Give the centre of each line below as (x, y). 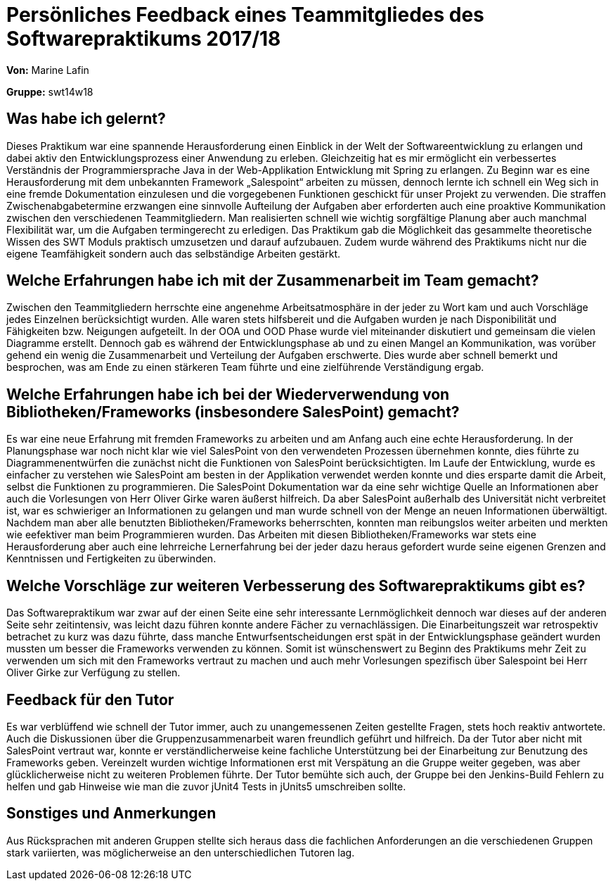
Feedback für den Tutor (90, 700)
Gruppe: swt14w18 (50, 91)
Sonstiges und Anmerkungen (111, 814)
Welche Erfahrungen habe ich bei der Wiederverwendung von (228, 394)
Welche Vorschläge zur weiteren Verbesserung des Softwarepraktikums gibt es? (296, 586)
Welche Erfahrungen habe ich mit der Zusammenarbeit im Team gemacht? (273, 281)
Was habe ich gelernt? (86, 119)
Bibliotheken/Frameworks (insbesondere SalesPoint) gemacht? (233, 412)
